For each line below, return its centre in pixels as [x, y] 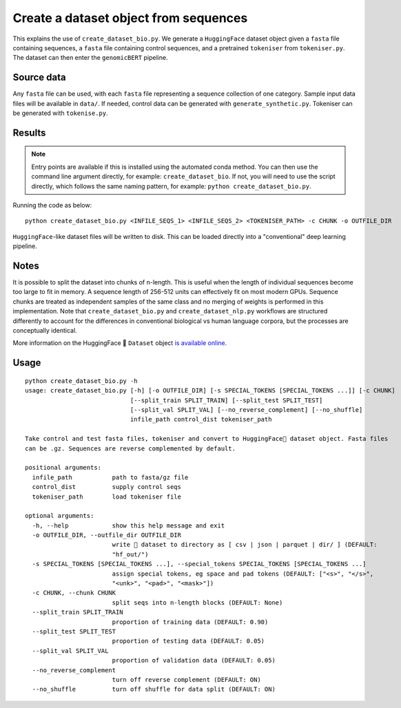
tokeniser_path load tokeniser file [107, 497]
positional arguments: [63, 468]
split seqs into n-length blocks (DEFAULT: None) [197, 602]
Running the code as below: [52, 205]
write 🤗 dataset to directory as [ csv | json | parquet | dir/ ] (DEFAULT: [245, 545]
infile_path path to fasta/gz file [110, 477]
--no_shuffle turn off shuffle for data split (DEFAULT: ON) [154, 689]
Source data [39, 77]
